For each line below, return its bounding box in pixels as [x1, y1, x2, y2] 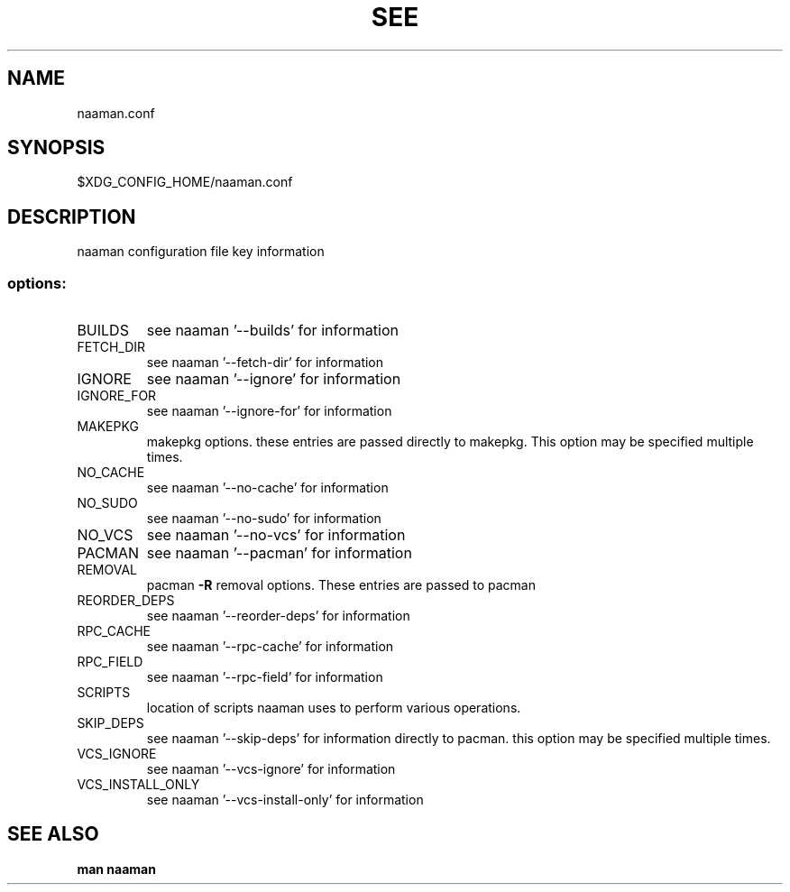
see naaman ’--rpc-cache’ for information [146, 639, 394, 655]
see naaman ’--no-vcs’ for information [146, 526, 406, 545]
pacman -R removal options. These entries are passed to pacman [146, 577, 536, 593]
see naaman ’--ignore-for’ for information [146, 403, 392, 419]
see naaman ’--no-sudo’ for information [146, 510, 381, 527]
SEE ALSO [7, 823, 99, 846]
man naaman [77, 860, 156, 877]
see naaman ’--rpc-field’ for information [146, 669, 383, 685]
